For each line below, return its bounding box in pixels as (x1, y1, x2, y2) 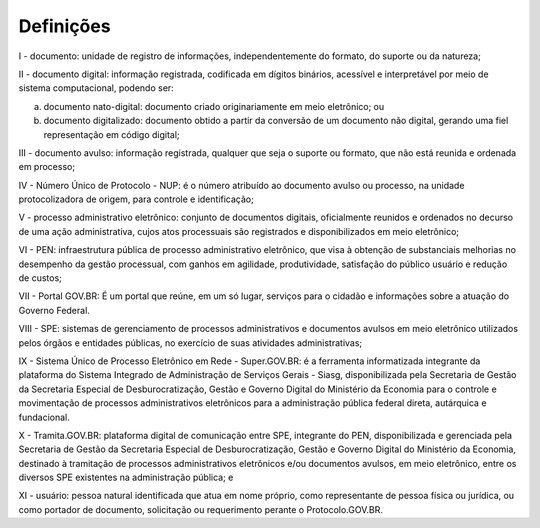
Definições (18, 15, 111, 37)
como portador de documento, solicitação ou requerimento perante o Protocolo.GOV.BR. (18, 503, 384, 515)
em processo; (18, 161, 75, 173)
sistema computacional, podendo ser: (18, 82, 174, 94)
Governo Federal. (18, 304, 90, 316)
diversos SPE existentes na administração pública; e (18, 471, 234, 484)
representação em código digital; (43, 128, 180, 140)
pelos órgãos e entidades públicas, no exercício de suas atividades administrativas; (18, 336, 363, 349)
